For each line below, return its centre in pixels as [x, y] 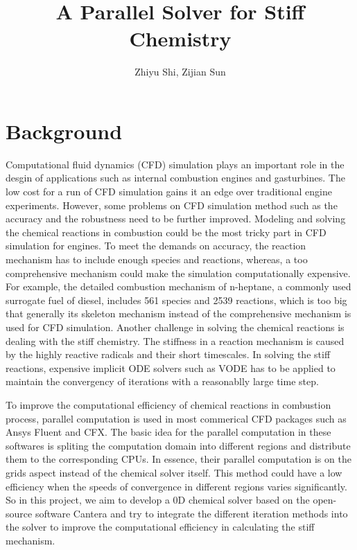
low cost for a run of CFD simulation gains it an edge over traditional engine [169, 192]
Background [64, 131]
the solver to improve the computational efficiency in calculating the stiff [160, 527]
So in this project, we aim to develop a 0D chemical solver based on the [158, 500]
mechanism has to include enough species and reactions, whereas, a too [157, 259]
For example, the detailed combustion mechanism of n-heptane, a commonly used [178, 286]
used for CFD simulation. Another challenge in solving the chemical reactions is [175, 327]
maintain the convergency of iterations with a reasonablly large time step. [162, 381]
